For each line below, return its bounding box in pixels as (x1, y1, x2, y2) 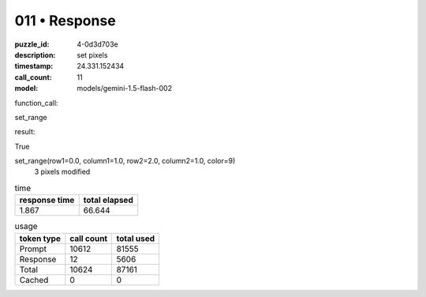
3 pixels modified (34, 167, 91, 177)
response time (19, 194, 75, 205)
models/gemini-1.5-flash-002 (77, 84, 173, 93)
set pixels (77, 50, 108, 59)
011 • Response (14, 12, 116, 29)
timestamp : (14, 62, 54, 71)
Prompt (19, 243, 47, 254)
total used (116, 233, 155, 244)
